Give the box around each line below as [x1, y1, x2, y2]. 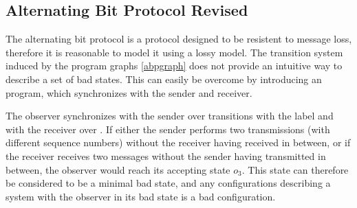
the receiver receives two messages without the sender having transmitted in [6, 148, 326, 163]
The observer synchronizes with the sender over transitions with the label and [6, 108, 334, 123]
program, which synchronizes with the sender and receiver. [6, 85, 252, 100]
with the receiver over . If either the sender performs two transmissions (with [6, 122, 330, 136]
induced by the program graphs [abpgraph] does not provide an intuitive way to [6, 58, 343, 73]
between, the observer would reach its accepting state [6, 162, 230, 176]
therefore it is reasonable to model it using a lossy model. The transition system [6, 45, 343, 59]
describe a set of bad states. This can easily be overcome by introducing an [6, 71, 322, 86]
